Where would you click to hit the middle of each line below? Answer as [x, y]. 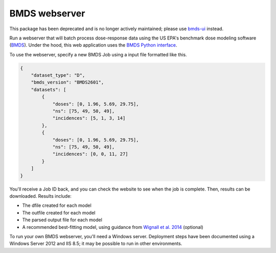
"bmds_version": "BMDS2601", [67, 82]
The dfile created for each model [57, 205]
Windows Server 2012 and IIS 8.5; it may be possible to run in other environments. [96, 244]
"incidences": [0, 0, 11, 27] [90, 154]
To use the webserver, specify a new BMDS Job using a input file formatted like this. [98, 54]
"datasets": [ [49, 89]
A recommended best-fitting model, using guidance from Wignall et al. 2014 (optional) [113, 227]
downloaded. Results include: [40, 196]
